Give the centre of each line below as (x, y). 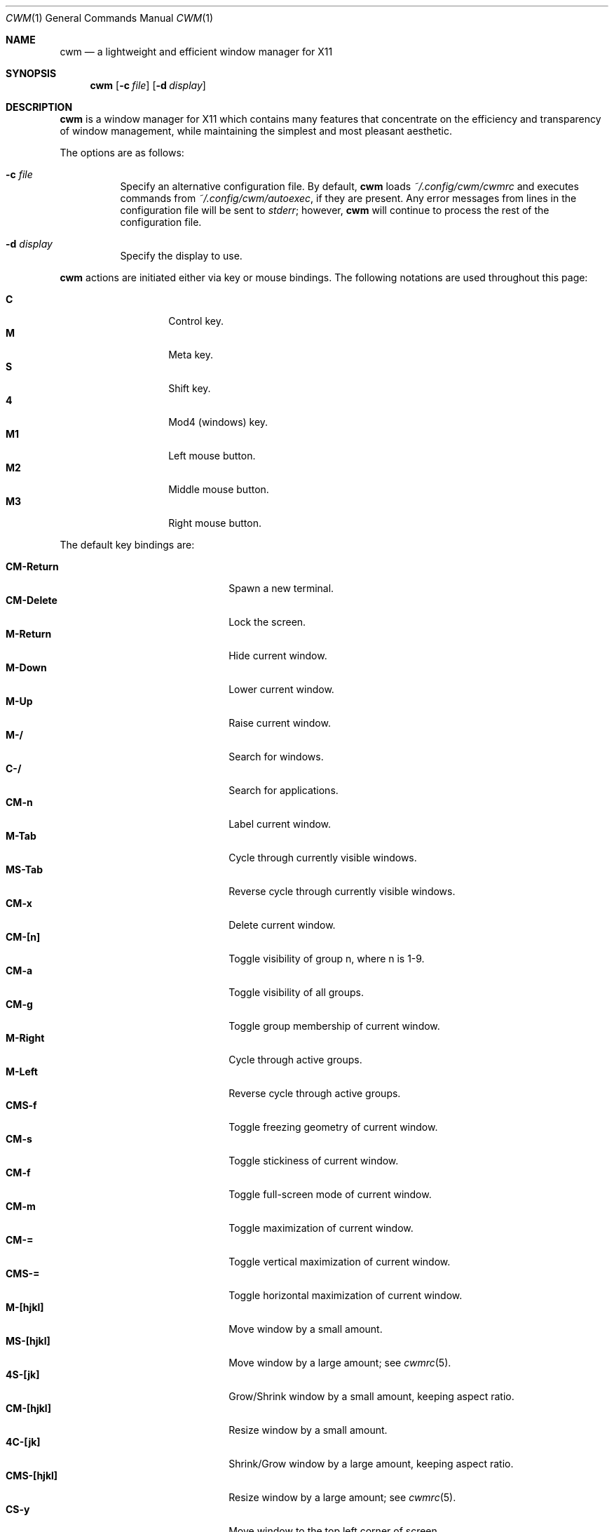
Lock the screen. (267, 622)
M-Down (26, 667)
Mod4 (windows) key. (218, 422)
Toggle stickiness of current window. (314, 1161)
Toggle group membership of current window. (334, 1026)
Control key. (196, 321)
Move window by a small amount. (306, 1329)
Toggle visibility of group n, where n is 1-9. (327, 959)
